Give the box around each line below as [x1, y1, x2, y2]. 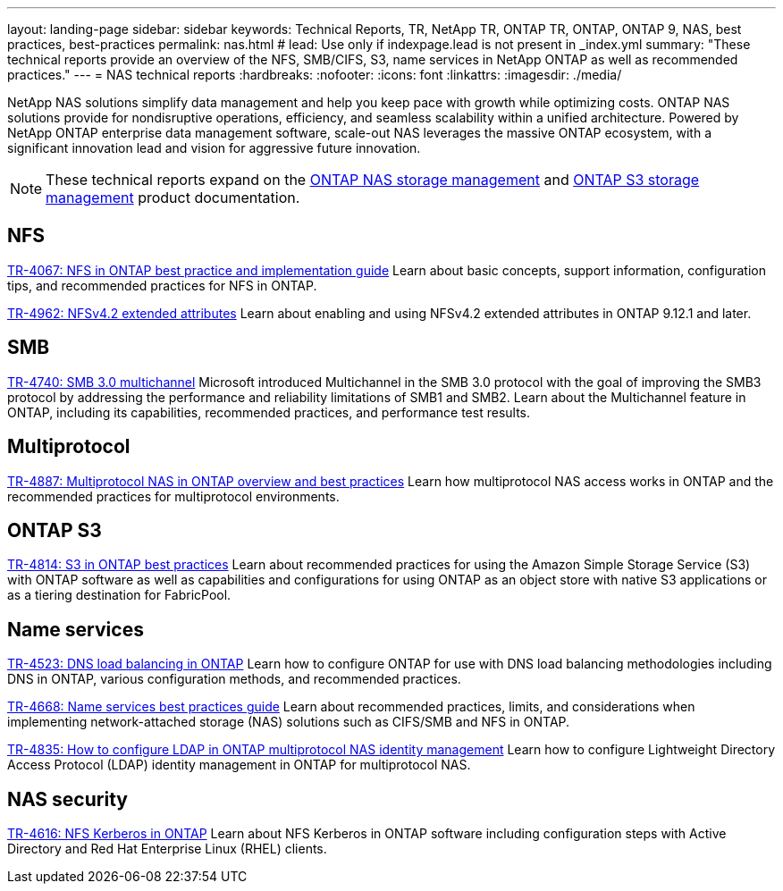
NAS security [7, 787, 128, 811]
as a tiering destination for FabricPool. [7, 587, 232, 603]
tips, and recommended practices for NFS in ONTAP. [7, 277, 317, 293]
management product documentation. [46, 189, 300, 206]
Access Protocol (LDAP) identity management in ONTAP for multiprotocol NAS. [7, 757, 471, 773]
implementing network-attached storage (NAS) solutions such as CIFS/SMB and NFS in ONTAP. [7, 714, 570, 730]
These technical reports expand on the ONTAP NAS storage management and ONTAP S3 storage [46, 171, 700, 189]
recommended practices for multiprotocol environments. [7, 488, 340, 504]
